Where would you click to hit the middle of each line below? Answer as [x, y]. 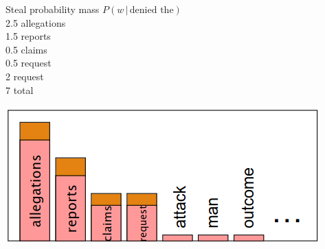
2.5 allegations [36, 22]
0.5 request [29, 63]
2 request [25, 76]
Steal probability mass [53, 9]
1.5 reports [28, 36]
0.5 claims [26, 49]
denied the [152, 10]
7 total [20, 90]
